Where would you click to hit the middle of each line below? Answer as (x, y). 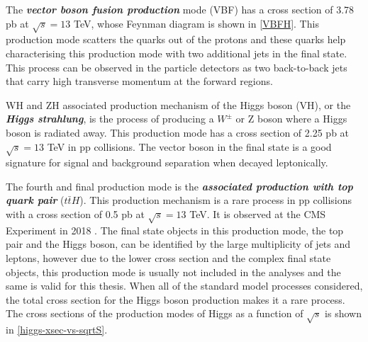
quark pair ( (35, 200)
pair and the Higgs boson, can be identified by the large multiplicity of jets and (178, 244)
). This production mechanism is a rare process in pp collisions (216, 200)
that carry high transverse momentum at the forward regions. (139, 81)
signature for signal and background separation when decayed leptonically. (167, 163)
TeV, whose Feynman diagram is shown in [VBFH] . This (196, 23)
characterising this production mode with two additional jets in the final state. (177, 53)
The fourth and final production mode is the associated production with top (179, 186)
